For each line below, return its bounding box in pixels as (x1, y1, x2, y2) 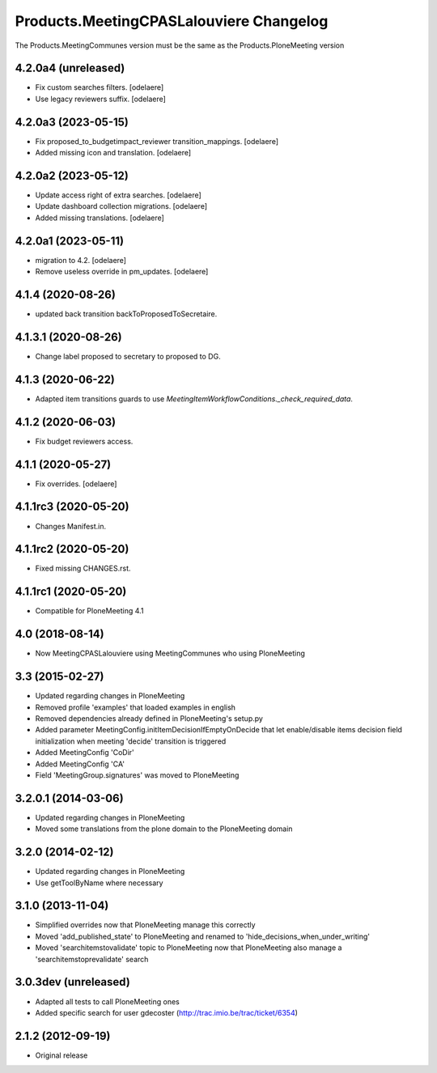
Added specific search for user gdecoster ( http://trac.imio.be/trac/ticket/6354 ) (35, 1007, 299, 1017)
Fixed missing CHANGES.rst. (35, 563, 131, 574)
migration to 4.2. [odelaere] (35, 255, 127, 265)
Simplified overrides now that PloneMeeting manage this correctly (35, 920, 256, 930)
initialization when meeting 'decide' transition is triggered (35, 736, 227, 746)
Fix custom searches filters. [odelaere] (35, 83, 164, 92)
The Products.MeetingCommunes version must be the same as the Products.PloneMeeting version (15, 40, 345, 50)
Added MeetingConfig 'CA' (35, 759, 125, 769)
